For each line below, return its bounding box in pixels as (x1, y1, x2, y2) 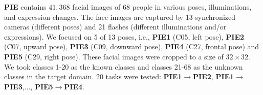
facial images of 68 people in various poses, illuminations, (72, 2, 252, 12)
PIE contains (4, 2, 47, 12)
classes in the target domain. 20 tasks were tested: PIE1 (4, 71, 182, 82)
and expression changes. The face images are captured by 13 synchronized (4, 11, 236, 22)
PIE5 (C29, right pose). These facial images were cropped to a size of (4, 51, 224, 61)
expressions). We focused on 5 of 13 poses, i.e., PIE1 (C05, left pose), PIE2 (4, 31, 245, 42)
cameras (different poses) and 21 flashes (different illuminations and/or (4, 21, 227, 32)
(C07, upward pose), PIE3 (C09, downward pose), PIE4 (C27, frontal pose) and (4, 41, 259, 52)
